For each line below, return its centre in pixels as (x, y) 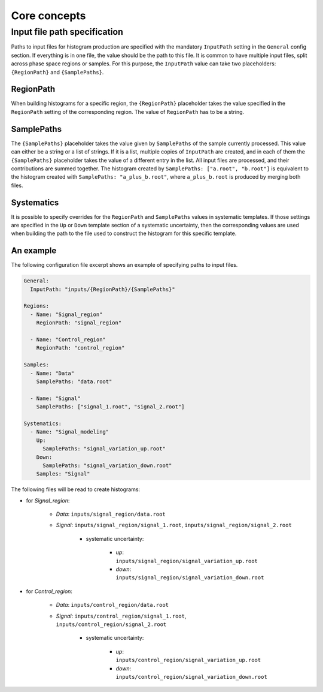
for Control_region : (49, 591)
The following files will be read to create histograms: (76, 489)
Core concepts (48, 16)
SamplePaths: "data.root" (74, 381)
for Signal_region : (48, 500)
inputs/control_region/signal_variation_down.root (191, 677)
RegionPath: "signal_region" (79, 323)
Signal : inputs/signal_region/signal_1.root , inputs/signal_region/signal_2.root (174, 525)
